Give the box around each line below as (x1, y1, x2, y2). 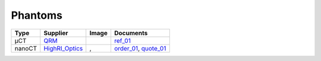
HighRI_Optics (43, 44, 83, 52)
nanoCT (14, 44, 37, 52)
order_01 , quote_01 (114, 44, 166, 52)
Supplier (43, 29, 68, 37)
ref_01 (114, 36, 131, 45)
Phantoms (11, 9, 62, 22)
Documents (114, 29, 148, 37)
